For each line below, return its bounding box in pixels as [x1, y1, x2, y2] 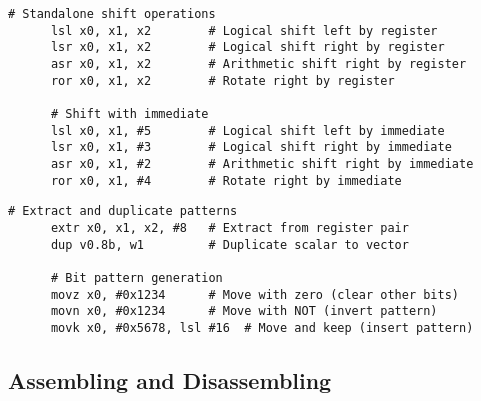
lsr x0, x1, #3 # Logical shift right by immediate [50, 140, 452, 155]
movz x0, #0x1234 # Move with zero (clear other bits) [50, 287, 460, 302]
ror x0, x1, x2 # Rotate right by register [50, 73, 395, 88]
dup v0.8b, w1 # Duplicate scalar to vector [50, 237, 409, 252]
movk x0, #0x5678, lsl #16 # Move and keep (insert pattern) [50, 320, 474, 335]
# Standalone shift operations [8, 7, 216, 21]
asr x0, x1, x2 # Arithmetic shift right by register [50, 56, 467, 71]
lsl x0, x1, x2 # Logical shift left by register [50, 23, 438, 38]
